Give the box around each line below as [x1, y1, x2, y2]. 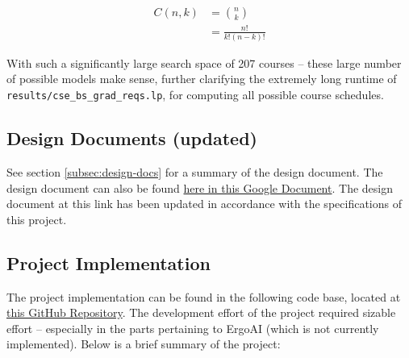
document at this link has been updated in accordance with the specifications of [6, 195, 402, 212]
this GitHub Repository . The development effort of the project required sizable [6, 304, 396, 321]
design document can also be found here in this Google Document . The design [6, 179, 393, 196]
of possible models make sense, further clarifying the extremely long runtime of [6, 70, 397, 87]
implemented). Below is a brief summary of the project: [6, 335, 281, 352]
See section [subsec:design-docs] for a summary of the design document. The [6, 163, 383, 180]
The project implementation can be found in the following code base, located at [6, 288, 401, 305]
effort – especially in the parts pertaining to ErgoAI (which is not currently [6, 319, 379, 336]
